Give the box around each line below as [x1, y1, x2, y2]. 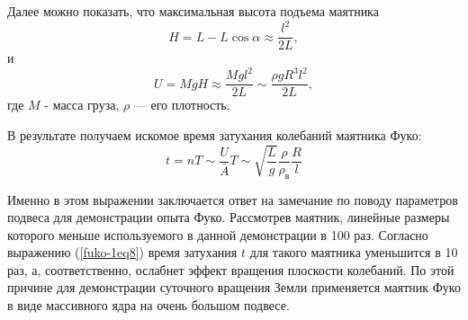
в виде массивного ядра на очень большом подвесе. [7, 296, 290, 315]
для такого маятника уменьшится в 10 [249, 243, 458, 262]
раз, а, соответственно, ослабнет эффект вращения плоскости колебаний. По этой [7, 260, 454, 279]
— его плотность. [133, 95, 230, 114]
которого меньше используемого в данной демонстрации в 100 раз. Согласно [7, 225, 428, 244]
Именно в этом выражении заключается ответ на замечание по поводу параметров [7, 190, 458, 209]
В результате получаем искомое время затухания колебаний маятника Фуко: [7, 125, 422, 144]
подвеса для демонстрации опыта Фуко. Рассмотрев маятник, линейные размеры [7, 208, 450, 227]
